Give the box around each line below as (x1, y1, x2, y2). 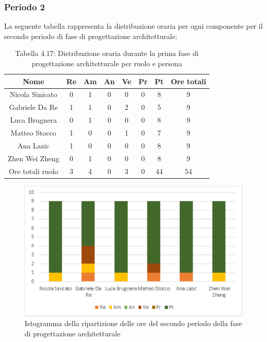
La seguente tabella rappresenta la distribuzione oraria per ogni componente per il (4, 21, 263, 31)
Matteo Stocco (10, 127, 56, 138)
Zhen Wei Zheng (8, 153, 60, 163)
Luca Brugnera (10, 115, 57, 125)
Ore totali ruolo (9, 165, 59, 176)
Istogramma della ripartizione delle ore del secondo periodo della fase (25, 318, 242, 329)
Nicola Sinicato (10, 89, 58, 100)
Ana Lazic (17, 140, 50, 150)
